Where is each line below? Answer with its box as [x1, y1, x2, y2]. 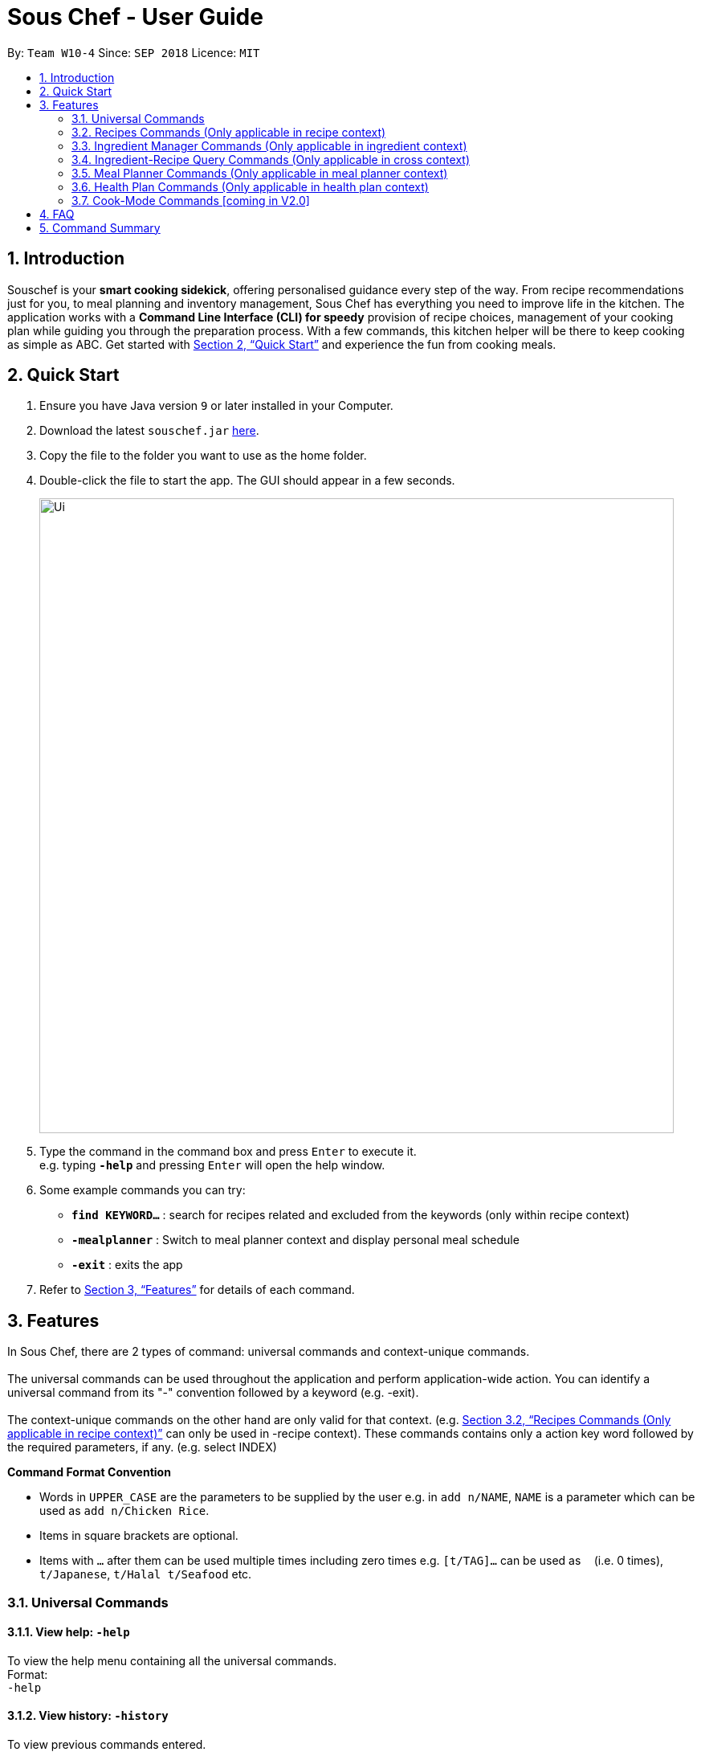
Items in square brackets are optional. [39, 1529, 238, 1543]
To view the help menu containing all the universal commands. [7, 1653, 337, 1668]
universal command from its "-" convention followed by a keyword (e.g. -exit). [7, 1386, 419, 1400]
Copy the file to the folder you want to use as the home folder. [39, 448, 367, 463]
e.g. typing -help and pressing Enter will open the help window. [39, 1158, 385, 1173]
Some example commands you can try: [39, 1183, 246, 1197]
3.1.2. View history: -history [7, 1709, 169, 1723]
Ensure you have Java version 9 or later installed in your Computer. [39, 399, 393, 413]
